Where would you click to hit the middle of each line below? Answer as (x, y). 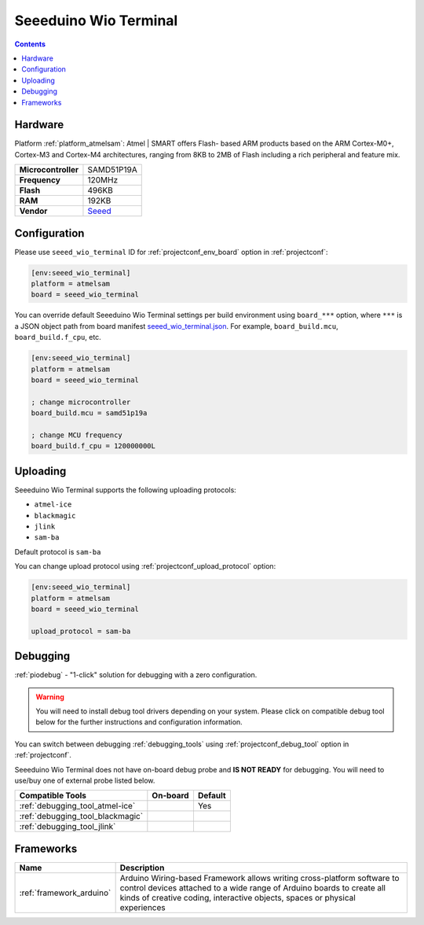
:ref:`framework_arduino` (65, 893)
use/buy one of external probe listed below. (85, 780)
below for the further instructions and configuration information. (139, 722)
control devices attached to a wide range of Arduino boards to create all (253, 887)
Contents (30, 44)
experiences (143, 907)
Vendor (33, 211)
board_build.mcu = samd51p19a (89, 413)
